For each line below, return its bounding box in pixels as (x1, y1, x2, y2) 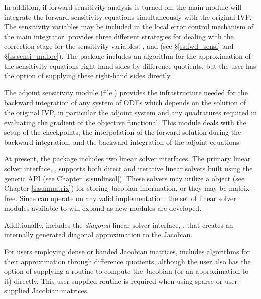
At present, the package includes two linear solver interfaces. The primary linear (4, 153, 251, 164)
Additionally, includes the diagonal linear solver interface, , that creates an (4, 219, 233, 230)
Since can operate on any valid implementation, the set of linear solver (19, 192, 236, 203)
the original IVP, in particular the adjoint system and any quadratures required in (4, 107, 257, 117)
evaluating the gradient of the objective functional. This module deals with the (4, 117, 246, 127)
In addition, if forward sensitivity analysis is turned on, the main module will (4, 2, 242, 12)
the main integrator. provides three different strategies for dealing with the (4, 31, 234, 41)
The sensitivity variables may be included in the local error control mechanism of (4, 21, 254, 32)
